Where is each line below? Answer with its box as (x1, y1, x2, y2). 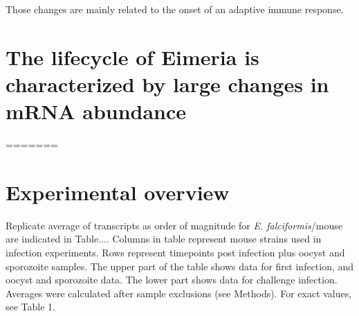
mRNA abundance (6, 97, 187, 125)
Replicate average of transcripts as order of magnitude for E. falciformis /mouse (6, 218, 343, 232)
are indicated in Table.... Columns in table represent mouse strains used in (6, 231, 322, 246)
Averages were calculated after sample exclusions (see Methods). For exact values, (6, 286, 352, 300)
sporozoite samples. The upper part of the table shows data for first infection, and (6, 258, 354, 273)
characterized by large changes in (6, 69, 329, 98)
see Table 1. (6, 299, 56, 314)
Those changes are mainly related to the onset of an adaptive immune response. (6, 2, 344, 16)
